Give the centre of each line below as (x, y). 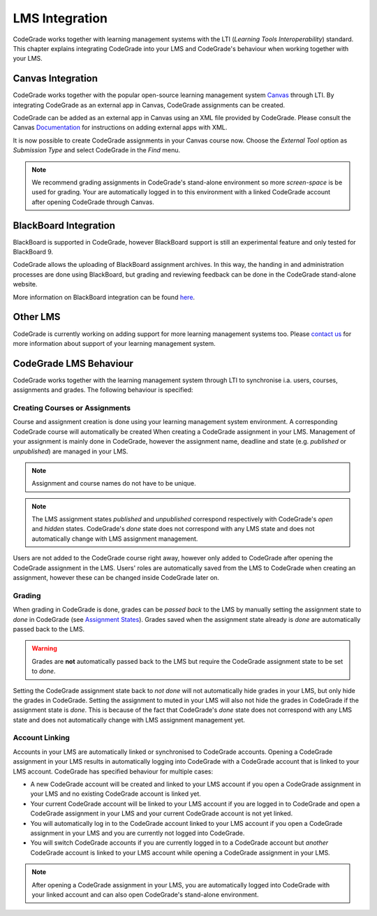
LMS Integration (60, 18)
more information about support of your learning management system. (114, 343)
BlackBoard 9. (33, 252)
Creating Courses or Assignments (72, 407)
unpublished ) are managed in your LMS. (71, 451)
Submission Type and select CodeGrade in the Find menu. (97, 150)
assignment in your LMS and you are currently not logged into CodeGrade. (138, 833)
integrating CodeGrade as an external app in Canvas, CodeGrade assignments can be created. (149, 105)
